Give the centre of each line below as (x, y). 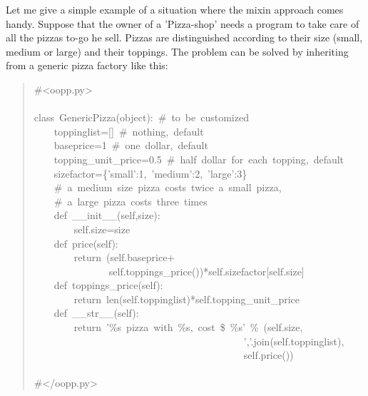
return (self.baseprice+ (124, 257)
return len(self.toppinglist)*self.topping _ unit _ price (187, 299)
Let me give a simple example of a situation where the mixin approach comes (175, 9)
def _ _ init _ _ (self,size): (107, 215)
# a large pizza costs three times (131, 201)
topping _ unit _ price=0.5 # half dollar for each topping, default (199, 159)
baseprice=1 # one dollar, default (131, 145)
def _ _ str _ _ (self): (96, 313)
